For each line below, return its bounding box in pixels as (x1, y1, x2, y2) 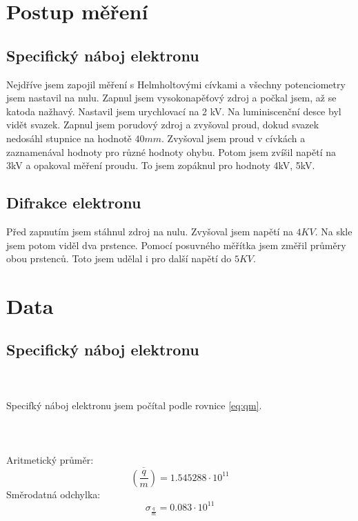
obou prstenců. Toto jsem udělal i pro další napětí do (6, 251, 232, 266)
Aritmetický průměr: (6, 452, 94, 466)
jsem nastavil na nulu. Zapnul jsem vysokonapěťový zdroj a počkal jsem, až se (6, 90, 337, 105)
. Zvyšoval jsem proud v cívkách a (161, 130, 306, 145)
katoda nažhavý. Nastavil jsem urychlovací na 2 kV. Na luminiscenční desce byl (6, 104, 341, 118)
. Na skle (315, 224, 352, 238)
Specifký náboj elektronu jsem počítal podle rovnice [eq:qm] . (6, 398, 262, 413)
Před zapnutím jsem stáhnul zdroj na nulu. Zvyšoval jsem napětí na (6, 224, 293, 238)
